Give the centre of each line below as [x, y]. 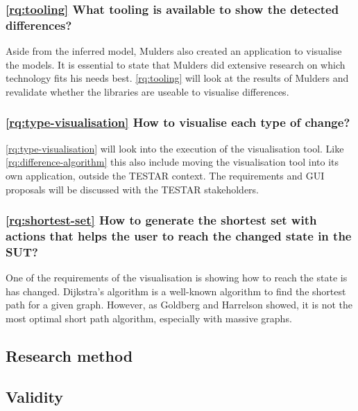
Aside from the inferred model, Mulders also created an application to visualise [174, 51]
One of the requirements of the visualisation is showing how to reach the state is [177, 278]
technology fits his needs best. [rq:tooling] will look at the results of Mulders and [177, 78]
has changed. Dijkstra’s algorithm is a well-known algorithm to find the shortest [176, 291]
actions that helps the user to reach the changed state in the [179, 235]
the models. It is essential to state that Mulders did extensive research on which [176, 64]
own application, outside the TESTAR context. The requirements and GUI [165, 175]
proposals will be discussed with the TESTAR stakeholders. [133, 189]
